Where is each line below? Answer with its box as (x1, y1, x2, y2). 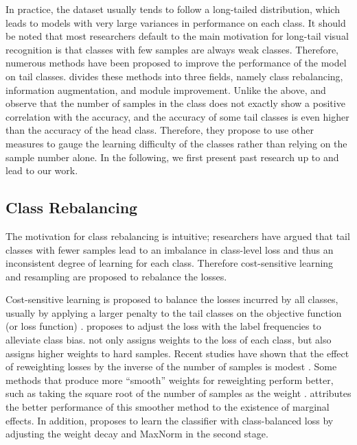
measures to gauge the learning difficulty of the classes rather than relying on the (5, 136, 347, 150)
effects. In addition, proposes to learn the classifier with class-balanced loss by (5, 413, 334, 427)
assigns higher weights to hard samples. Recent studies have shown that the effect (5, 346, 349, 360)
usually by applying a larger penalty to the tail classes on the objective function (5, 305, 342, 320)
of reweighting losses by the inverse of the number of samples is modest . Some (5, 359, 337, 374)
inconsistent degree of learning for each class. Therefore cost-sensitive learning (5, 256, 334, 270)
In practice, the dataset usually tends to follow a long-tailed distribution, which (5, 2, 340, 16)
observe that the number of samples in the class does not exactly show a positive (5, 96, 345, 110)
